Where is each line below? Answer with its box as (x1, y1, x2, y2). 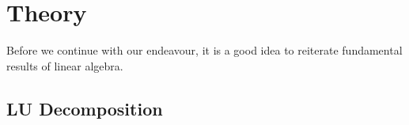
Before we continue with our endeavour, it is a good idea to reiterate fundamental (6, 42, 403, 59)
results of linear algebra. (6, 57, 123, 74)
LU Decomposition (6, 96, 163, 120)
